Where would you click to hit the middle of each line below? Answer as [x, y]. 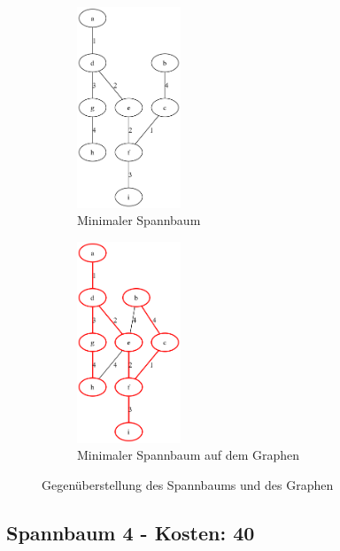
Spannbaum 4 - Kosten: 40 [131, 532]
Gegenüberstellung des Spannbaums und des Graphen [188, 484]
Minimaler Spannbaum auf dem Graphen [189, 455]
